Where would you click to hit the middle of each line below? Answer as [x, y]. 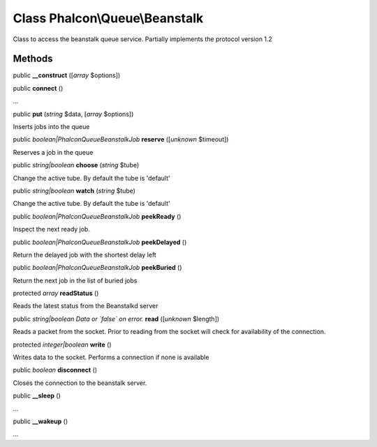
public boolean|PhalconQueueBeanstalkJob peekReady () [97, 216]
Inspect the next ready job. [52, 229]
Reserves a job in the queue [53, 152]
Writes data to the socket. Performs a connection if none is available [111, 357]
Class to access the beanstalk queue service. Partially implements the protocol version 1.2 [142, 39]
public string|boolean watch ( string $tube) [74, 190]
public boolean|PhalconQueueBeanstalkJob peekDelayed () [100, 242]
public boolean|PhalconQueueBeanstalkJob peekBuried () [97, 268]
